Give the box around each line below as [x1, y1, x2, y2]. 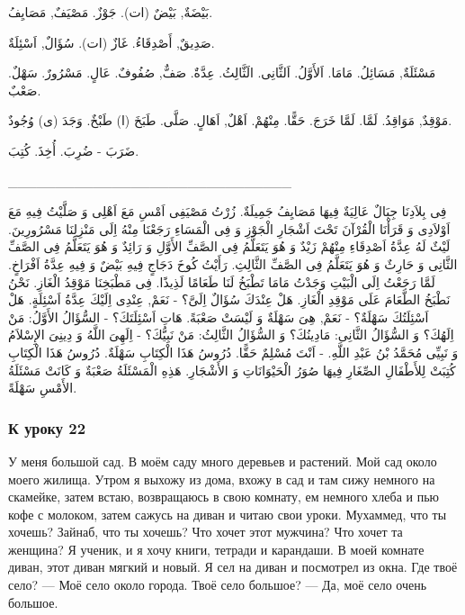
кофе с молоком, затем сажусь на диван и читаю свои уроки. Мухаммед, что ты [8, 504, 447, 523]
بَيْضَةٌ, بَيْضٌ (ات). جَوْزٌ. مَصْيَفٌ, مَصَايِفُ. [8, 3, 213, 21]
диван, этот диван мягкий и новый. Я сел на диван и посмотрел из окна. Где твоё [8, 557, 458, 576]
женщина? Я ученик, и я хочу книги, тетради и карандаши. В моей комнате [8, 539, 425, 558]
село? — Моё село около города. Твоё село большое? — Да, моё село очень [8, 575, 427, 594]
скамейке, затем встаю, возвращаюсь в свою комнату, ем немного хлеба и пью [8, 487, 440, 506]
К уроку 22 [8, 416, 86, 439]
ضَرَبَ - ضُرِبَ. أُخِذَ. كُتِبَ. [8, 140, 139, 159]
